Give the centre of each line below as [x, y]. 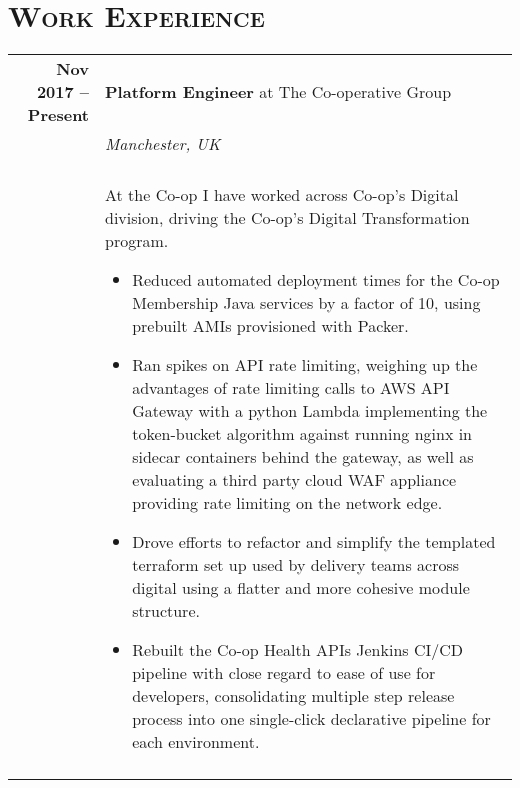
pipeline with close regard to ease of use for [284, 673]
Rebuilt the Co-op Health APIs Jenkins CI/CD [298, 650]
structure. [166, 611]
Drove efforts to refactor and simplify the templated [314, 542]
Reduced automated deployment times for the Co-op [316, 280]
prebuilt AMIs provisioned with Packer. [270, 326]
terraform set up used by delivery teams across [296, 565]
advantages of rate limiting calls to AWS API [291, 388]
